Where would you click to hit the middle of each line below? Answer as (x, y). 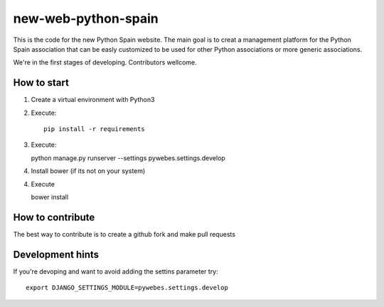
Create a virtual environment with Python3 (93, 100)
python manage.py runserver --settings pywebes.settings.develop (128, 158)
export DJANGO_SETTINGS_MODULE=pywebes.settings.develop (127, 288)
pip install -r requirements (94, 129)
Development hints (56, 254)
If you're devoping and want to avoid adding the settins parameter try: (116, 271)
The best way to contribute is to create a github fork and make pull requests (124, 234)
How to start (41, 83)
